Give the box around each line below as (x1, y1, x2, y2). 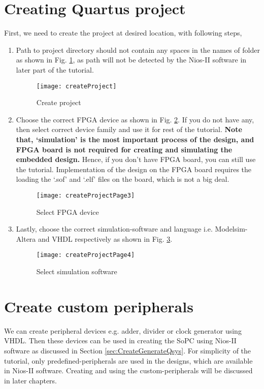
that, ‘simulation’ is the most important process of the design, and (16, 134, 254, 144)
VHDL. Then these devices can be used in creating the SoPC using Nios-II (4, 335, 237, 346)
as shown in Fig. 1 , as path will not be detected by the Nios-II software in (16, 54, 247, 65)
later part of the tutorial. (16, 64, 94, 75)
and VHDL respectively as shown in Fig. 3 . (38, 233, 173, 244)
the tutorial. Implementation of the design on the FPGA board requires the (16, 164, 252, 174)
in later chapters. (4, 375, 57, 385)
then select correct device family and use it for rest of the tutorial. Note (16, 124, 242, 135)
